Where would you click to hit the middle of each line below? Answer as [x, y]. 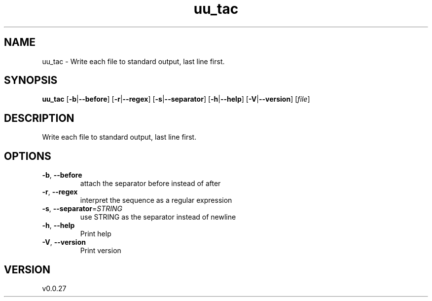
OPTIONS [28, 156]
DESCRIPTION [39, 118]
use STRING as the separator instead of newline [158, 217]
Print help [96, 234]
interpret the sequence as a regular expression [156, 200]
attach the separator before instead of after [150, 184]
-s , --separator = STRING [82, 209]
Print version [101, 251]
